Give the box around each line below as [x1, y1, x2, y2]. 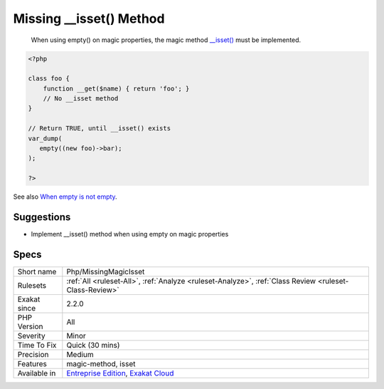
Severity [17, 331, 46, 341]
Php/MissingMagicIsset [66, 267, 145, 277]
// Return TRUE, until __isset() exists [28, 125, 171, 133]
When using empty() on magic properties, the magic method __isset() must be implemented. [31, 36, 302, 44]
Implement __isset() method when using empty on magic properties [31, 230, 229, 239]
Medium [66, 350, 94, 360]
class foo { [28, 75, 70, 83]
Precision [17, 350, 49, 360]
